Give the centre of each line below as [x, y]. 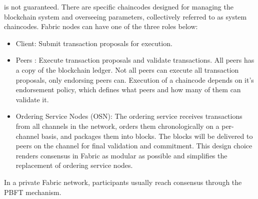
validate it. [32, 99]
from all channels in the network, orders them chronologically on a [117, 126]
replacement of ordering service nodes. [74, 165]
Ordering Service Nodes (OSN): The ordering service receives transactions [129, 116]
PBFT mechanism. [33, 192]
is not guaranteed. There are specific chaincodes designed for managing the [119, 7]
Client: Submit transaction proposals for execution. [94, 43]
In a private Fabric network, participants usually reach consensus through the [123, 182]
